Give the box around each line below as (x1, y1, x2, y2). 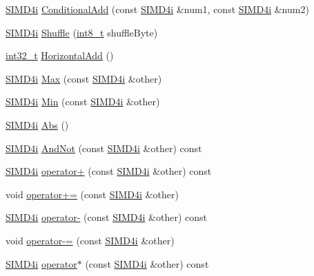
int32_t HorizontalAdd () (6, 48, 114, 63)
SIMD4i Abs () (6, 117, 69, 131)
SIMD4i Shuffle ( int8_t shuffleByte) (6, 25, 158, 39)
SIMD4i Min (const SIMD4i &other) (6, 94, 160, 109)
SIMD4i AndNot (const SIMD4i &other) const (6, 140, 202, 155)
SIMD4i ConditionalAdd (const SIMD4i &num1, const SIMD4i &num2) (6, 2, 309, 16)
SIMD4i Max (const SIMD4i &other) (6, 71, 162, 85)
